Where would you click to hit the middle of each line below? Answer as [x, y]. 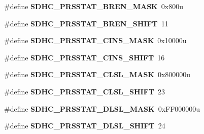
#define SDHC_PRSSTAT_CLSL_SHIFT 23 [84, 91]
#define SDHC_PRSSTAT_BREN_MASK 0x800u [94, 6]
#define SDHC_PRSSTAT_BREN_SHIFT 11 [86, 23]
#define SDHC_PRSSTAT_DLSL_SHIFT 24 [85, 126]
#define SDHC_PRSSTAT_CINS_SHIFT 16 [84, 57]
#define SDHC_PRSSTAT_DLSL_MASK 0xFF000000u [102, 108]
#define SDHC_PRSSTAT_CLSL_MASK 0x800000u [97, 74]
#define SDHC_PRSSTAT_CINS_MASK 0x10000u [95, 40]
